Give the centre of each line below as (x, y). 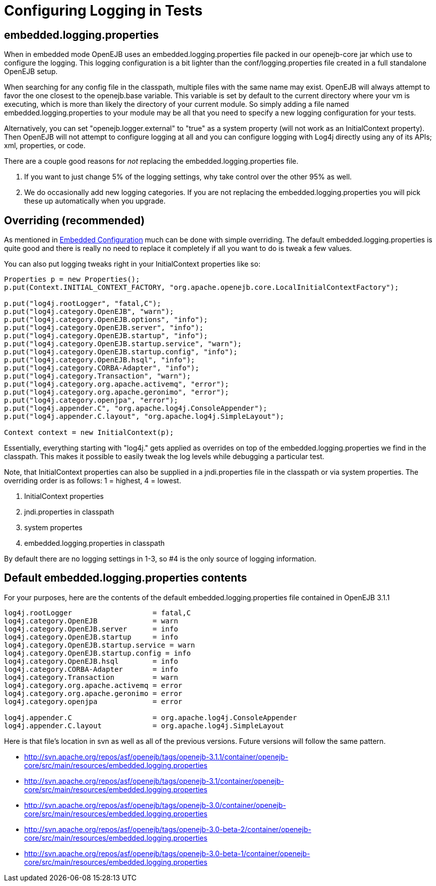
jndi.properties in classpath (69, 512)
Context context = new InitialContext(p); (89, 433)
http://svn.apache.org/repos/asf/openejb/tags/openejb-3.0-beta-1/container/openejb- (167, 853)
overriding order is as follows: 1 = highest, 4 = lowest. (93, 481)
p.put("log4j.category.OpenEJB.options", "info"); (106, 320)
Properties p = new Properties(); (72, 279)
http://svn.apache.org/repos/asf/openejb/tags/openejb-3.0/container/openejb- (155, 805)
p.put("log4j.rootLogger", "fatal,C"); (83, 304)
